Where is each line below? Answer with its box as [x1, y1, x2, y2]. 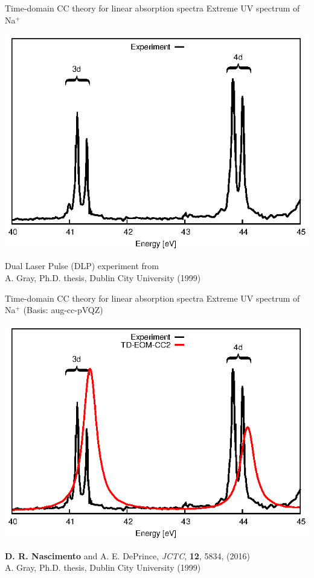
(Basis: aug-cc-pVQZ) [23, 303, 103, 316]
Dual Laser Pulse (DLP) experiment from [5, 259, 159, 272]
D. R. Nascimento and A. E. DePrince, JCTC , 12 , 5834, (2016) [5, 549, 250, 562]
